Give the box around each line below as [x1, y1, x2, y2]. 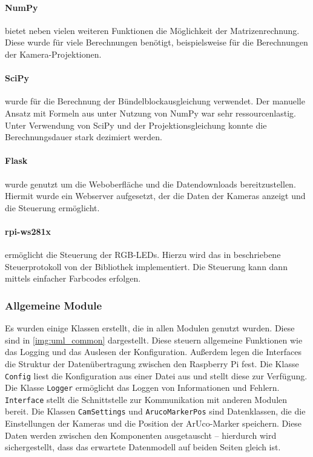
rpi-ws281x [5, 225, 51, 237]
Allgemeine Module [5, 297, 102, 313]
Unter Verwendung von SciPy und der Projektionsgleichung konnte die [5, 118, 267, 131]
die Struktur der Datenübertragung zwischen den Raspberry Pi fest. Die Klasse [5, 357, 299, 370]
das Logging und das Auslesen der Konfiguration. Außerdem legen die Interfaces [5, 345, 301, 358]
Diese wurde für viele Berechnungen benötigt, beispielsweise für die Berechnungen [5, 36, 308, 49]
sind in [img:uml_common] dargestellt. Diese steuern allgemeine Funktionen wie [5, 333, 303, 346]
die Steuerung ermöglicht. [5, 201, 100, 214]
